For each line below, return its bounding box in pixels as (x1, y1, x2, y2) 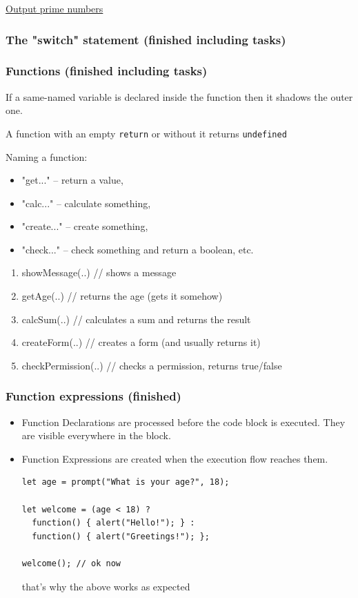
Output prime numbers (6, 1, 103, 15)
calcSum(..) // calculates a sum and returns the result (21, 311, 251, 326)
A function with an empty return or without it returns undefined (6, 126, 287, 140)
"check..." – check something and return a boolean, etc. (21, 242, 254, 256)
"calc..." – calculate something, (21, 195, 151, 210)
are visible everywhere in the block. (21, 428, 171, 443)
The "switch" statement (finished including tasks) (6, 30, 286, 48)
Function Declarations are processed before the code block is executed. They (21, 414, 346, 429)
